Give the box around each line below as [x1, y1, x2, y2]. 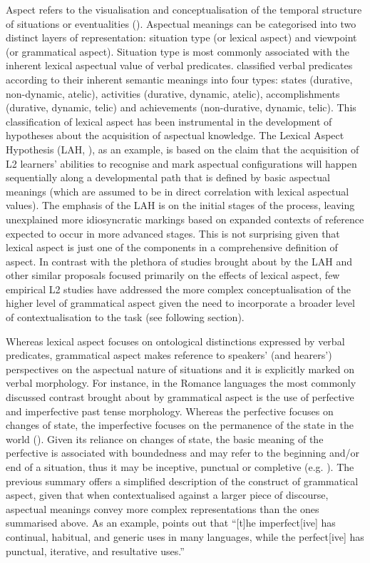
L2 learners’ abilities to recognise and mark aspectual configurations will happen [6, 156, 357, 171]
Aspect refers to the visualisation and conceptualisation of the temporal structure [6, 2, 362, 16]
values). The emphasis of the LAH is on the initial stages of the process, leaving [6, 198, 355, 213]
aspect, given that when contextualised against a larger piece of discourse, [6, 487, 329, 502]
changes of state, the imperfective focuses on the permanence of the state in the [6, 417, 354, 432]
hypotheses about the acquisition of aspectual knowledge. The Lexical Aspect [6, 128, 344, 143]
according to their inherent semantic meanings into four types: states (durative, [6, 71, 353, 86]
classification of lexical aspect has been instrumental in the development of [6, 113, 332, 128]
